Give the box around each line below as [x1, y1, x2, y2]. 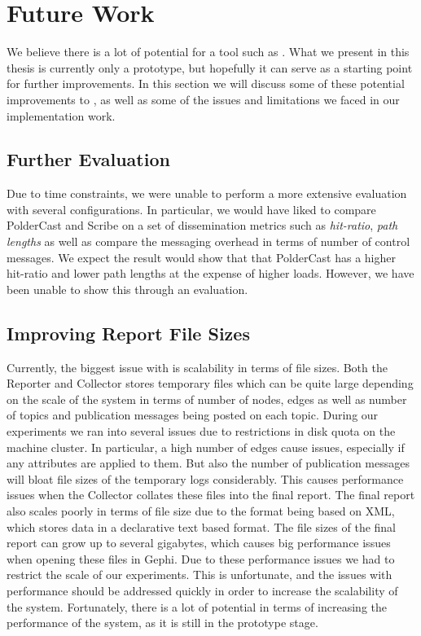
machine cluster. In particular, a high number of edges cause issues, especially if [7, 438, 405, 455]
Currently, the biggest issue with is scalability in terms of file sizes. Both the [7, 358, 388, 375]
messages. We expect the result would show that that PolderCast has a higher [7, 248, 396, 265]
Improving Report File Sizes [7, 320, 250, 345]
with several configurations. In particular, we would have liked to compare [7, 200, 376, 217]
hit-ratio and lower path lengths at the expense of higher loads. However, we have [7, 265, 414, 282]
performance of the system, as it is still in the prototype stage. [7, 614, 318, 631]
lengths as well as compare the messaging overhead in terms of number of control [7, 233, 410, 250]
